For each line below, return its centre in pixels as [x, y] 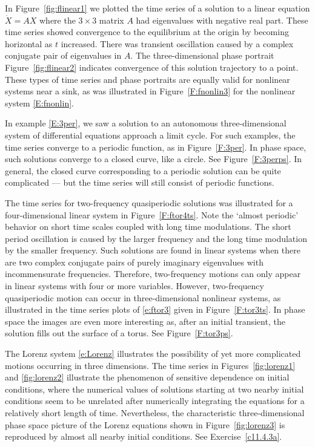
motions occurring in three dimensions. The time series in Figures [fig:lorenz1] [150, 365]
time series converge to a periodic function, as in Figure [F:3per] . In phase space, [156, 147]
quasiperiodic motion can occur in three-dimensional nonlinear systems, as [143, 297]
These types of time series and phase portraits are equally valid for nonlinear [148, 79]
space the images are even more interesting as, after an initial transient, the [145, 321]
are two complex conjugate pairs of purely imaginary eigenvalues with [134, 262]
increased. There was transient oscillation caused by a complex [177, 43]
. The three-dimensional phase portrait [202, 55]
